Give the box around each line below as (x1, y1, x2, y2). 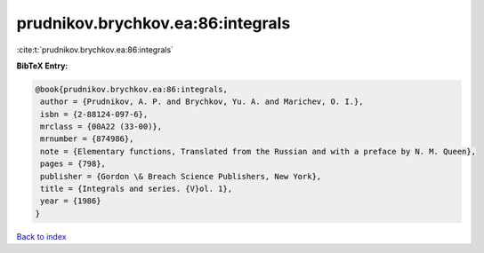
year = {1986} (40, 196, 101, 206)
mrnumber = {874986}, (40, 134, 134, 144)
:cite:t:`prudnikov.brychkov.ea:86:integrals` (16, 44, 173, 55)
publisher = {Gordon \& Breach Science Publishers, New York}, (40, 171, 322, 181)
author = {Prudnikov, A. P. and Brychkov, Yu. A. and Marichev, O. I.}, (40, 97, 364, 107)
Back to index (16, 231, 67, 241)
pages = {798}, (40, 159, 107, 169)
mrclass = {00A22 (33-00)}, (40, 122, 163, 132)
